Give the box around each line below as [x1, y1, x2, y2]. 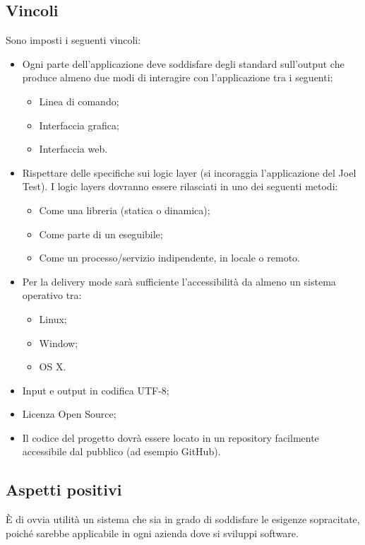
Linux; [39, 311, 67, 326]
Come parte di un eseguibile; [39, 226, 163, 241]
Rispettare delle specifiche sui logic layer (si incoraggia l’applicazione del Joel [22, 165, 357, 180]
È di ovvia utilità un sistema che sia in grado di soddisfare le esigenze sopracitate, [6, 512, 360, 527]
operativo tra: [22, 288, 82, 303]
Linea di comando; [39, 93, 119, 108]
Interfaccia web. [39, 141, 108, 156]
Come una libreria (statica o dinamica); [39, 202, 210, 217]
